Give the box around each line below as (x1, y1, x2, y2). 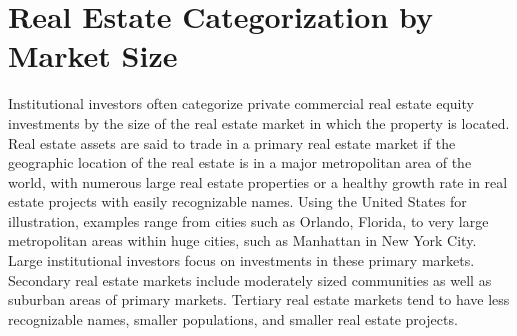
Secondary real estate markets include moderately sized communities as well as (8, 269, 492, 290)
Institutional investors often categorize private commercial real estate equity (8, 93, 474, 114)
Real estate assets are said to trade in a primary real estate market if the (8, 132, 456, 153)
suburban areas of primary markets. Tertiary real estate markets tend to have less (8, 289, 510, 310)
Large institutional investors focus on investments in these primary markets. (8, 250, 475, 271)
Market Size (8, 35, 178, 76)
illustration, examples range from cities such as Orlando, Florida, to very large (8, 210, 489, 231)
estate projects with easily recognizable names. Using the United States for (8, 191, 467, 212)
